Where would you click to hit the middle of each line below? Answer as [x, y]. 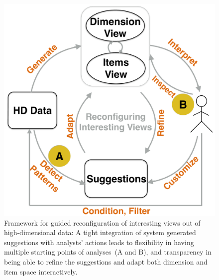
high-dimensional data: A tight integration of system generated [100, 232]
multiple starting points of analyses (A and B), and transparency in [108, 252]
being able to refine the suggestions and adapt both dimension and [106, 261]
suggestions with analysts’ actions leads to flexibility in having [99, 242]
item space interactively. [41, 271]
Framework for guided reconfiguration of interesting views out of [102, 222]
